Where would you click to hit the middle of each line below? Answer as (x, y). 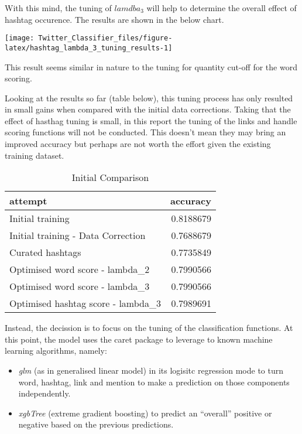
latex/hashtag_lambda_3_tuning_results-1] (89, 48)
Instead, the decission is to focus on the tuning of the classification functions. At (149, 328)
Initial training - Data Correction (78, 235)
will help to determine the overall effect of (222, 8)
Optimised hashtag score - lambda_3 (85, 303)
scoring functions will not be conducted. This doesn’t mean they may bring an (145, 132)
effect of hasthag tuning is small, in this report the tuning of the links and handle (151, 120)
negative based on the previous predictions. (96, 424)
